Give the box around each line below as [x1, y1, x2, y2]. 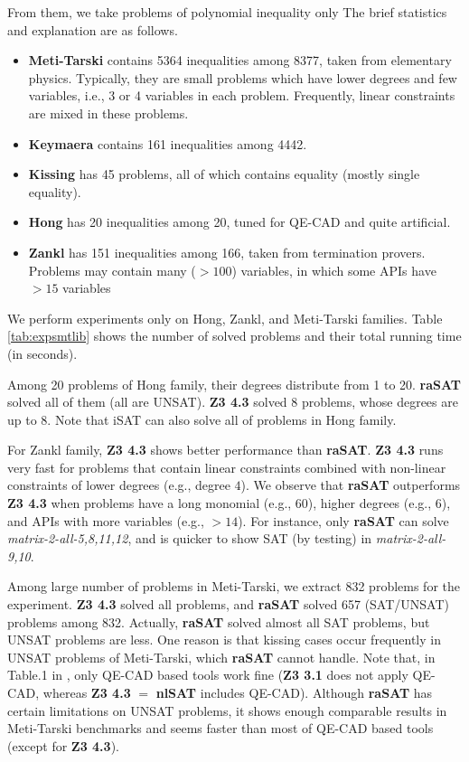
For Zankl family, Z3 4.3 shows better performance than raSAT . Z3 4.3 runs [7, 440, 444, 459]
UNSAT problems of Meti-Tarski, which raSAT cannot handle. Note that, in [7, 647, 436, 666]
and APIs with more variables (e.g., [7, 511, 204, 530]
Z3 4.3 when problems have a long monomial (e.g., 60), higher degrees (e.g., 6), [7, 494, 451, 513]
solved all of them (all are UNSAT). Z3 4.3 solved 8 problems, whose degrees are [7, 392, 458, 411]
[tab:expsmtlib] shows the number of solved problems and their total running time [7, 326, 462, 345]
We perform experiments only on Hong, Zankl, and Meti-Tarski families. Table [7, 308, 443, 327]
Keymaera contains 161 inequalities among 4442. [28, 134, 307, 153]
